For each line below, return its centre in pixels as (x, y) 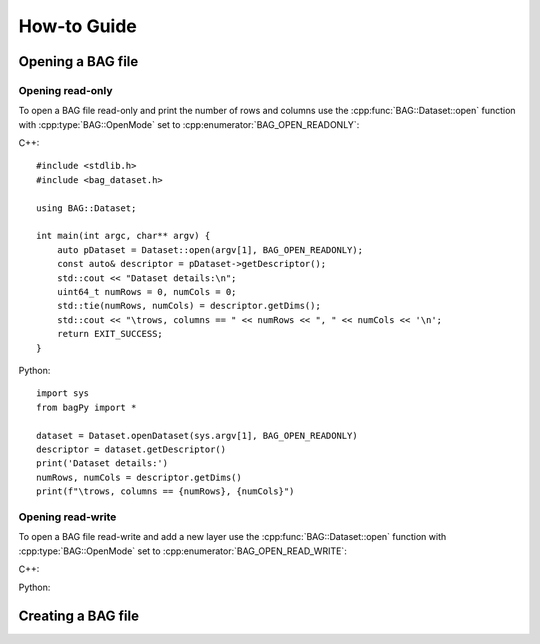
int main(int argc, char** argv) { (123, 236)
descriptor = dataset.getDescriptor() (131, 449)
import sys (63, 393)
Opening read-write (67, 517)
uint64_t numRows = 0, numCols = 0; (146, 291)
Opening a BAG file (78, 61)
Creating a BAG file (79, 616)
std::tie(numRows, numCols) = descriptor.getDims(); (189, 306)
